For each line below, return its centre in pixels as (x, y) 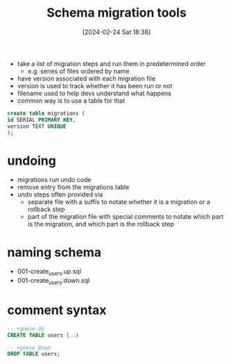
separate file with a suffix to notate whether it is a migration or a (119, 202)
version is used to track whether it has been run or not (95, 85)
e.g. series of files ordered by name (78, 71)
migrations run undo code (54, 180)
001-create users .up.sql (49, 272)
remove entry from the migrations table (73, 187)
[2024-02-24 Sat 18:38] (117, 32)
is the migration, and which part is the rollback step (101, 224)
